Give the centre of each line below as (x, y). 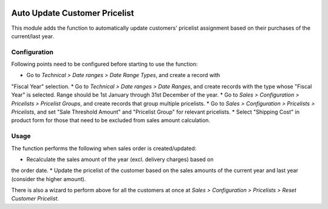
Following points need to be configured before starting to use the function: (104, 64)
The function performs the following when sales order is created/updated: (104, 148)
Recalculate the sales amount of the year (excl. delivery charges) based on (120, 159)
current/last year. (33, 36)
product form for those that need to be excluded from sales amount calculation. (111, 120)
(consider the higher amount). (49, 179)
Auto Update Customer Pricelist (73, 13)
